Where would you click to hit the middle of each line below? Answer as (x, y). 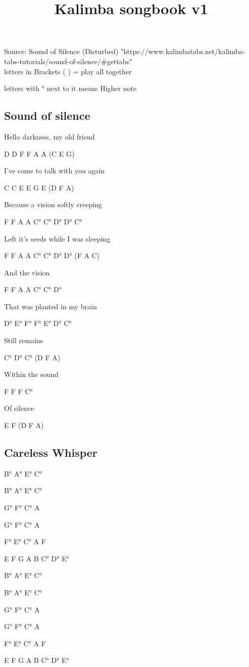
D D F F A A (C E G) (39, 153)
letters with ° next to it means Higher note (70, 88)
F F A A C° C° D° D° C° (43, 221)
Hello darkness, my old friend (49, 136)
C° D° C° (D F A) (32, 357)
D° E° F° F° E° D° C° (38, 323)
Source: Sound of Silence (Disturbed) (61, 51)
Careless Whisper (51, 452)
